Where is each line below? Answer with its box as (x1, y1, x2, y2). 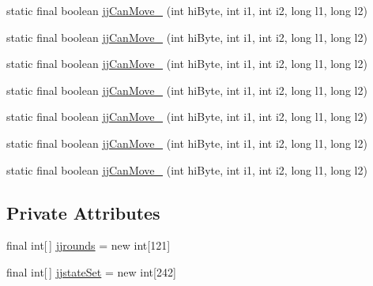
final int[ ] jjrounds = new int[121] (6, 237, 171, 254)
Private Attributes (6, 200, 160, 224)
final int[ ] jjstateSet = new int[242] (6, 263, 176, 280)
